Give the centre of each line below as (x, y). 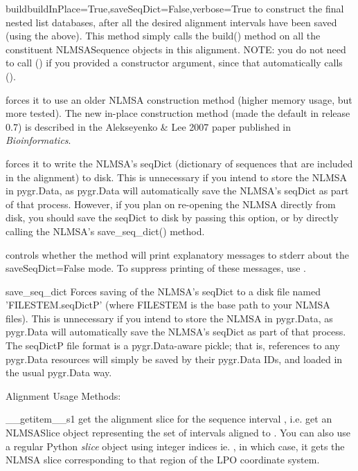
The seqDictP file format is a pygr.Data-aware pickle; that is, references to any (173, 345)
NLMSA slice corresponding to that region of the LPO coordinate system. (163, 460)
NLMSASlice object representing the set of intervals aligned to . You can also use (178, 433)
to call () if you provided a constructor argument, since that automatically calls (174, 63)
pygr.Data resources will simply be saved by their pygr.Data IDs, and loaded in (174, 359)
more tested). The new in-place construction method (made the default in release (178, 113)
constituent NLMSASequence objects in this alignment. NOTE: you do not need (176, 49)
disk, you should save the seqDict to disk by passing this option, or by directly (172, 218)
